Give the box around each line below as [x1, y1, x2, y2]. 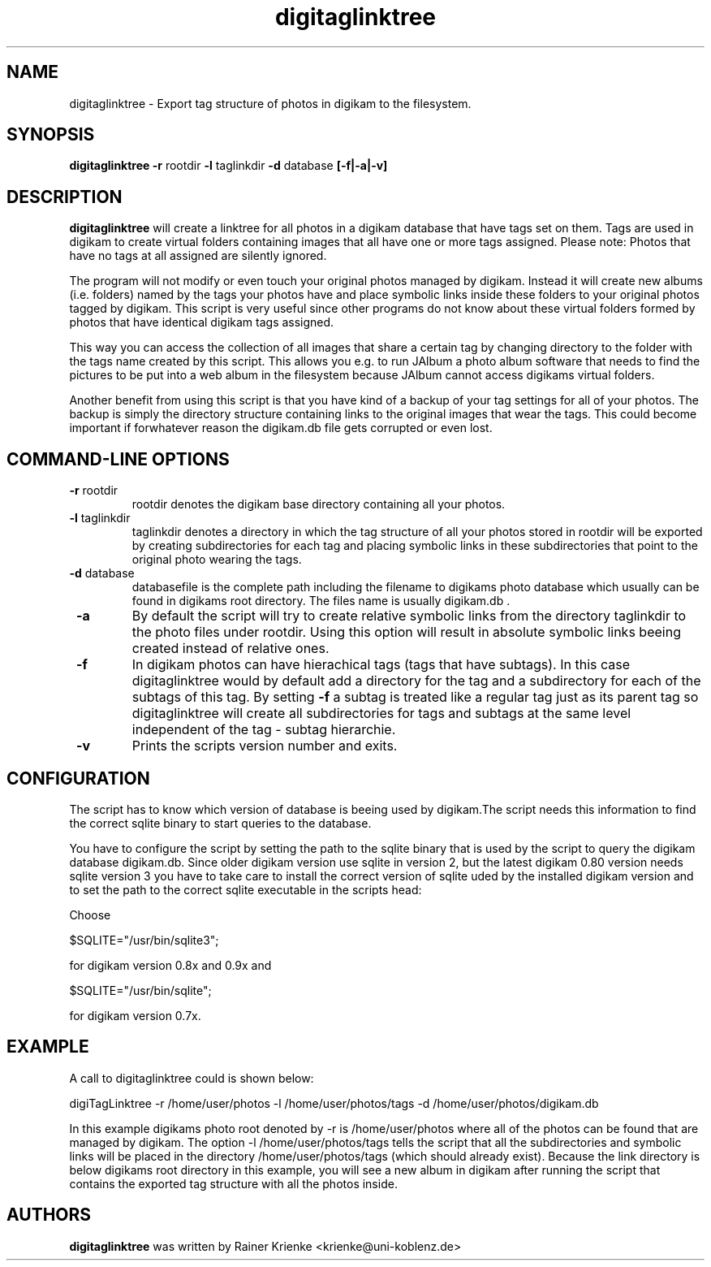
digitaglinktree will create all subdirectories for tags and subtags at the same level [131, 705, 631, 722]
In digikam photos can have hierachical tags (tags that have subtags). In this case [131, 656, 631, 673]
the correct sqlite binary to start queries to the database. [69, 815, 372, 830]
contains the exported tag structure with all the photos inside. [69, 1176, 398, 1191]
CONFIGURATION [6, 768, 150, 789]
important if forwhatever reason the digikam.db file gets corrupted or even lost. [69, 421, 493, 435]
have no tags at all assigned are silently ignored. [69, 249, 327, 263]
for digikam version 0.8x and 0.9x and [69, 958, 272, 972]
